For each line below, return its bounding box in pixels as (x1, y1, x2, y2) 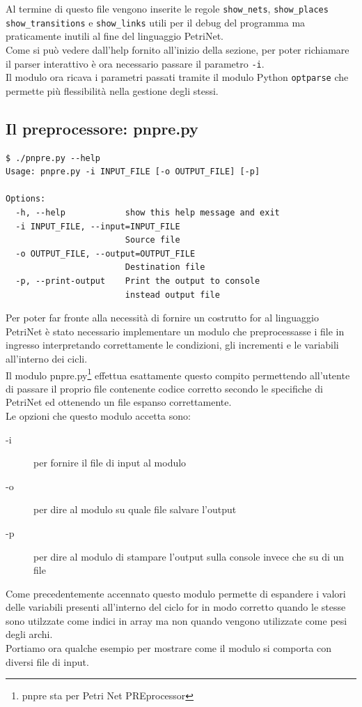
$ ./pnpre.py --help (6, 153, 101, 163)
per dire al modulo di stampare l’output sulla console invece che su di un (33, 549, 345, 563)
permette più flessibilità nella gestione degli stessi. (6, 83, 219, 98)
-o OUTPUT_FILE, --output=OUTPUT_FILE (15, 248, 196, 259)
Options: (6, 194, 46, 204)
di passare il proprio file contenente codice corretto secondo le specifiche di (6, 381, 323, 395)
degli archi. (6, 627, 53, 641)
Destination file (125, 262, 205, 273)
